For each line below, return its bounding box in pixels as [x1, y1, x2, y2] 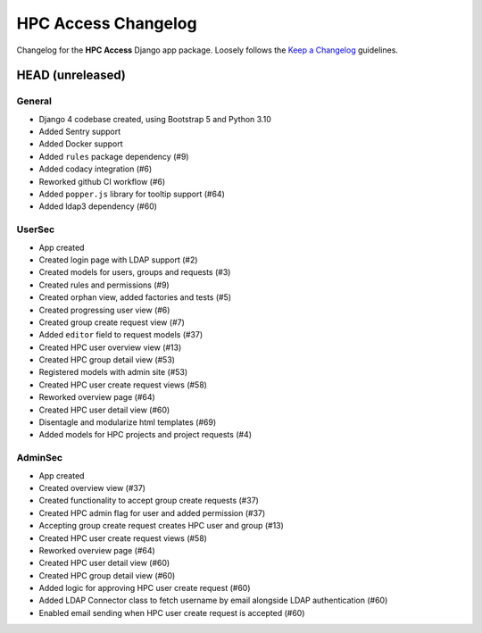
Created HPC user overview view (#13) [38, 342, 182, 353]
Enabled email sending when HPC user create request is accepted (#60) [38, 607, 305, 618]
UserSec [16, 223, 55, 236]
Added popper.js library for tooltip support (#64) [38, 188, 225, 200]
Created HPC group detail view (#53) [38, 354, 176, 365]
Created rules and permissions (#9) [38, 279, 170, 290]
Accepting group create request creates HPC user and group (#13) [38, 521, 285, 531]
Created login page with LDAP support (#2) [38, 254, 198, 265]
